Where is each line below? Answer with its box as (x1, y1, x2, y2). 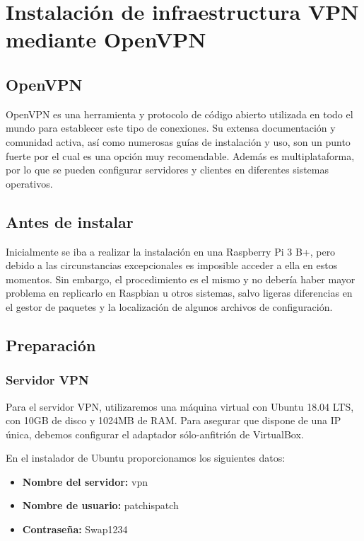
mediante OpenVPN (6, 25, 206, 54)
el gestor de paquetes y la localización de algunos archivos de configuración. (6, 299, 333, 314)
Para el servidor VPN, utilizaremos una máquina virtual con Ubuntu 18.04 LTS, (6, 399, 354, 414)
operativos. (6, 176, 53, 190)
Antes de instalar (6, 210, 134, 232)
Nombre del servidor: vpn (22, 474, 148, 489)
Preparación (6, 334, 96, 355)
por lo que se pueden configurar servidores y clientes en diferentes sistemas (6, 162, 329, 177)
